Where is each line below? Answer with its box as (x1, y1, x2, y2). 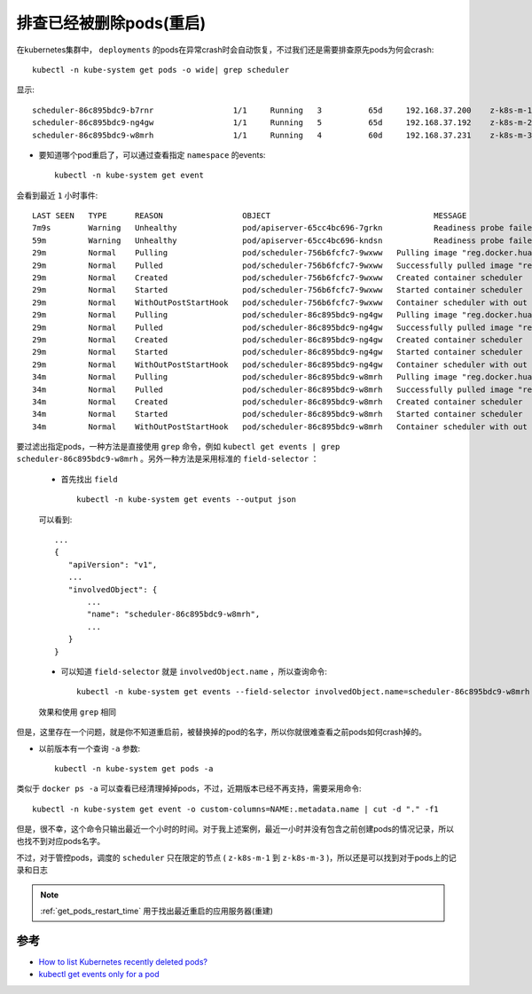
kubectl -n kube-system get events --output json (76, 495, 297, 505)
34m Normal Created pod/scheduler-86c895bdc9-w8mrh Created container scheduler (32, 396, 523, 407)
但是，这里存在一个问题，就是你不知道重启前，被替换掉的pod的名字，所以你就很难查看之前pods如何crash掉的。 (16, 727, 427, 738)
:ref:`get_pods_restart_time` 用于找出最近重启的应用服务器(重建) (40, 905, 274, 917)
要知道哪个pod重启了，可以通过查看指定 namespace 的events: (38, 149, 266, 160)
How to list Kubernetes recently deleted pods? (38, 956, 208, 967)
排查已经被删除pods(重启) (16, 13, 207, 33)
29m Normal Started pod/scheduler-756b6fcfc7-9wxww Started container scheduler (32, 285, 523, 295)
